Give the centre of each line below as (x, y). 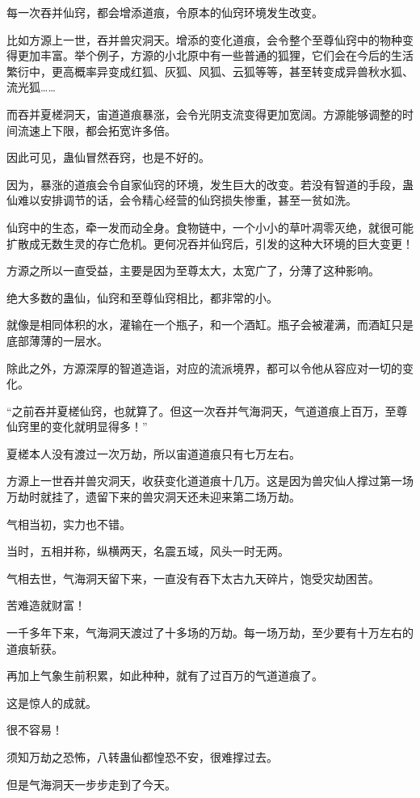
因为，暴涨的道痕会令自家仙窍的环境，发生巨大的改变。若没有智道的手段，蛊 (210, 184)
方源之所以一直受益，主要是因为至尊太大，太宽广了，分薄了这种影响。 (193, 270)
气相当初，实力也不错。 (69, 524)
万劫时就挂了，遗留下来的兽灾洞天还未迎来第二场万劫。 (153, 497)
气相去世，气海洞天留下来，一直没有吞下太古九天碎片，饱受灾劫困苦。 (193, 578)
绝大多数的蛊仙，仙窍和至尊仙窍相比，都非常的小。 (142, 297)
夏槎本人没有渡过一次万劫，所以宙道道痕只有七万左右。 (153, 453)
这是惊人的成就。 (52, 702)
